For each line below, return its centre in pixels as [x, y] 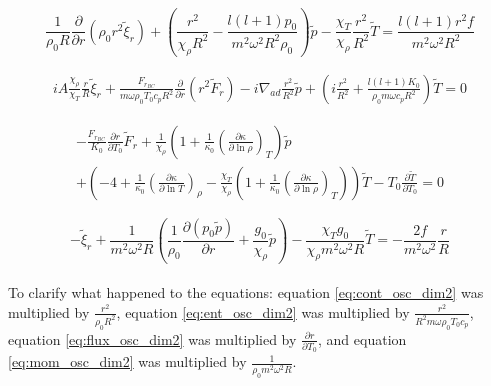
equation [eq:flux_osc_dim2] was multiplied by [152, 338]
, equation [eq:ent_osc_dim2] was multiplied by [263, 311]
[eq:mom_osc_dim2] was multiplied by [127, 361]
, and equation [362, 338]
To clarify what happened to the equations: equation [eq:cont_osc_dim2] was [246, 292]
